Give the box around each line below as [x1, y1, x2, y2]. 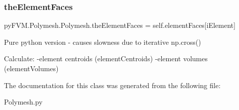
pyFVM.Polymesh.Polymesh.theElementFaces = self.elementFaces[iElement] [4, 20, 236, 30]
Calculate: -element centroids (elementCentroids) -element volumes [4, 53, 208, 64]
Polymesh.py [4, 97, 43, 107]
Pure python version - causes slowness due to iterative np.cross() [4, 36, 201, 47]
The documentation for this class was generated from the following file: [4, 80, 221, 90]
